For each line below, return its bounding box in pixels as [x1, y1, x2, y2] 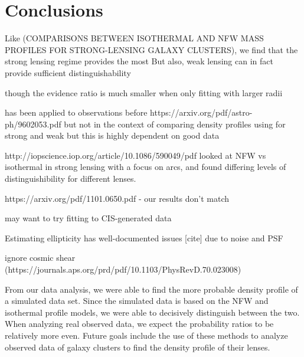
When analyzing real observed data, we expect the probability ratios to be [5, 317, 274, 330]
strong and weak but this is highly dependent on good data [5, 129, 220, 142]
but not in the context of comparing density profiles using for [64, 117, 286, 130]
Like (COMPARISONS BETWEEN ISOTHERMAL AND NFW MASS [5, 32, 264, 44]
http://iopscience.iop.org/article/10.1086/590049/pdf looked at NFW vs [5, 149, 266, 161]
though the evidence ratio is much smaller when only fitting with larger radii [5, 86, 283, 99]
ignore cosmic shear [5, 251, 76, 264]
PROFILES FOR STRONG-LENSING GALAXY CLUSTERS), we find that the [5, 43, 298, 55]
